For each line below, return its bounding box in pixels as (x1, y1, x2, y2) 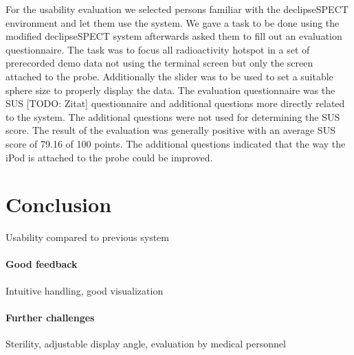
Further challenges (5, 310, 95, 324)
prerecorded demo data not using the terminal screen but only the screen (5, 56, 313, 70)
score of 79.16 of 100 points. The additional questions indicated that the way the (5, 136, 346, 150)
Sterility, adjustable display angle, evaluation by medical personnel (5, 336, 286, 351)
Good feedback (5, 257, 78, 271)
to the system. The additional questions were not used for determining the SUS (5, 109, 340, 124)
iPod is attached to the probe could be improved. (5, 150, 213, 164)
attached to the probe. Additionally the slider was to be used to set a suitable (5, 69, 333, 83)
